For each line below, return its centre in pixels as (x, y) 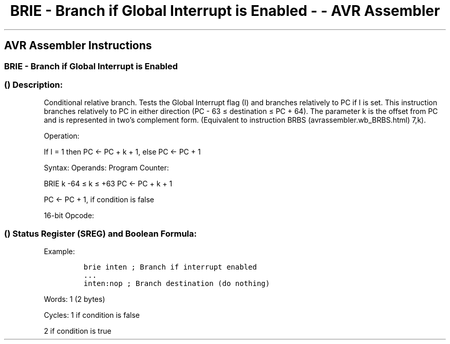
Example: (59, 252)
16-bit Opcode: (69, 216)
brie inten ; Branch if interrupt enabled (170, 267)
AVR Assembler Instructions (78, 46)
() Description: (34, 84)
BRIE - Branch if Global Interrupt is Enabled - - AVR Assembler (225, 11)
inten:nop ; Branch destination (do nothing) (177, 284)
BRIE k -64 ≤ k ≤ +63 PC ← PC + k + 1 (108, 184)
